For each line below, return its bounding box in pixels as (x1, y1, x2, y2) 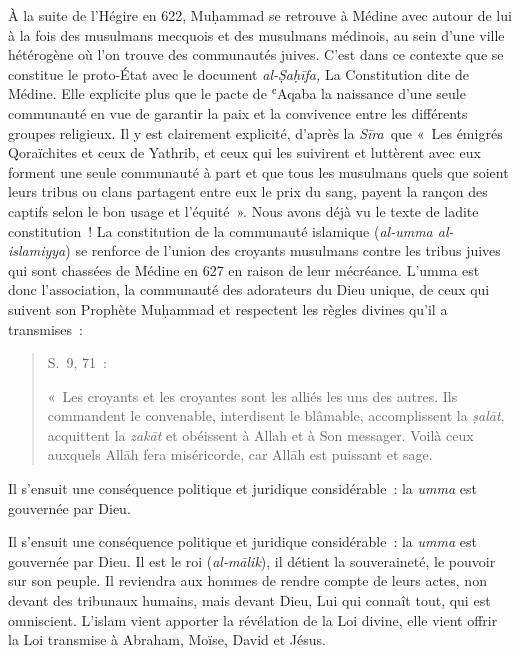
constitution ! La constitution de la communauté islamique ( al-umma (8, 220, 433, 241)
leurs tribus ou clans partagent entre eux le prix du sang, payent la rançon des (8, 181, 488, 202)
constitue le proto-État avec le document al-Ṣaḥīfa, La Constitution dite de (8, 63, 470, 84)
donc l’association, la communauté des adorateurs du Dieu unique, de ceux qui (8, 279, 490, 300)
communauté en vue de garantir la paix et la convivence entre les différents (8, 102, 468, 123)
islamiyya (8, 240, 66, 261)
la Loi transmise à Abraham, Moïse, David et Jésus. (8, 629, 326, 650)
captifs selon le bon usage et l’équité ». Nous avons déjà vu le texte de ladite (8, 200, 479, 221)
